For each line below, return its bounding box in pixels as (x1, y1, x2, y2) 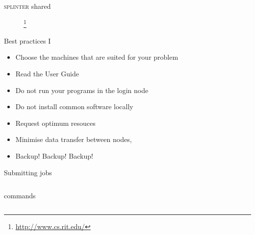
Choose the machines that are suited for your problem (15, 52, 178, 62)
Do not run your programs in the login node (15, 85, 149, 95)
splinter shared (4, 1, 51, 11)
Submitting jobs (4, 167, 52, 177)
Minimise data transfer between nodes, (15, 134, 132, 144)
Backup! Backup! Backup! (15, 151, 93, 161)
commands (4, 190, 36, 201)
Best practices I (4, 35, 51, 46)
